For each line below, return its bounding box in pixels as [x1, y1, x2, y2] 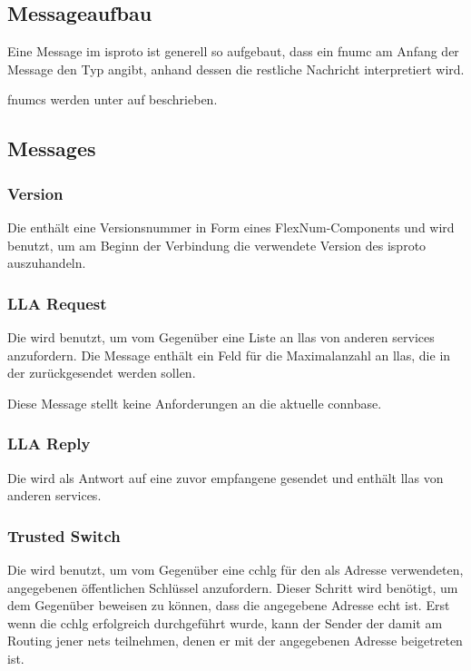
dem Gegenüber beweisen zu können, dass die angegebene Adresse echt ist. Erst [7, 596, 450, 615]
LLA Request [7, 291, 107, 314]
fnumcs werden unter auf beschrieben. [7, 90, 218, 109]
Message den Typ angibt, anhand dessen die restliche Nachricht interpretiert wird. [7, 59, 465, 78]
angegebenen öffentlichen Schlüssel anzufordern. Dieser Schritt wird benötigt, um [7, 577, 458, 597]
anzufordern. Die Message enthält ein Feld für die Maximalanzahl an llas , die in [7, 345, 451, 364]
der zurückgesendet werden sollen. [7, 363, 196, 382]
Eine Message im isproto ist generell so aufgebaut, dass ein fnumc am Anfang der [7, 42, 459, 61]
